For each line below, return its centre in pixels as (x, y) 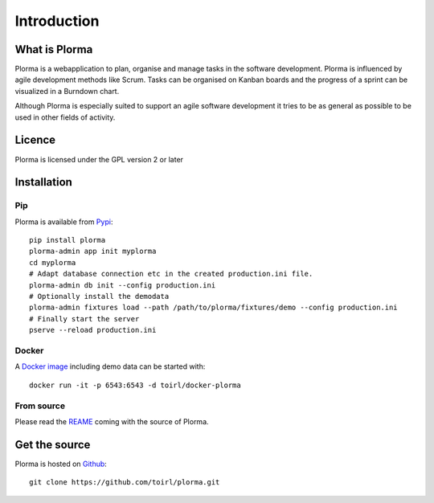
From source (40, 406)
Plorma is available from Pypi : (64, 222)
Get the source (53, 445)
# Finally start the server (84, 319)
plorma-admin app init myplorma (93, 251)
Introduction (57, 21)
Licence (35, 140)
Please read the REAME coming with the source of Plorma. (112, 421)
